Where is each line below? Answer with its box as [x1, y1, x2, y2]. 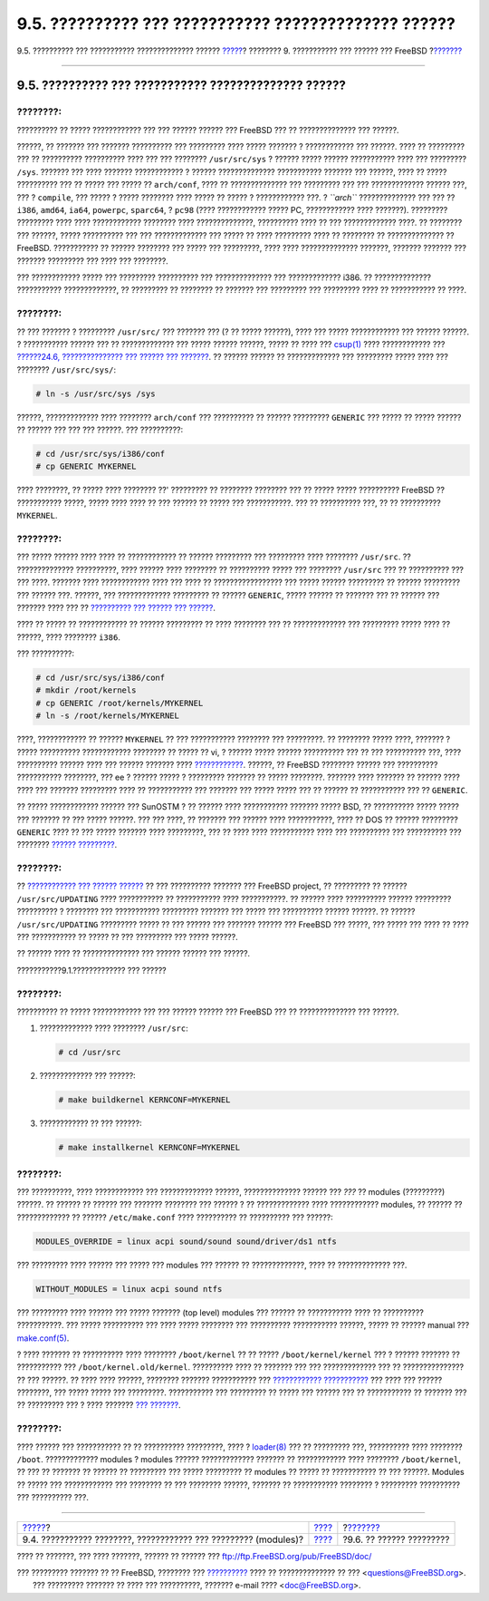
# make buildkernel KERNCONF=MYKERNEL [58, 1095, 231, 1105]
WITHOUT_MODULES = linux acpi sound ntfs [35, 1284, 223, 1294]
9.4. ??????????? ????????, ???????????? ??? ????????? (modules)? [22, 1533, 303, 1546]
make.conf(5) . [16, 1333, 70, 1344]
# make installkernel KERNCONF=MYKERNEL [58, 1142, 240, 1153]
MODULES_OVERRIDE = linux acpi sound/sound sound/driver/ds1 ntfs [35, 1236, 337, 1247]
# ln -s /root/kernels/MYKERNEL [35, 711, 180, 721]
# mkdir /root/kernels [35, 685, 137, 695]
